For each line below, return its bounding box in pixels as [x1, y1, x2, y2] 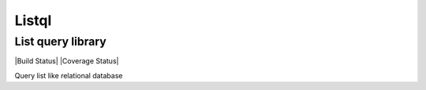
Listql [14, 12, 52, 29]
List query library [14, 34, 106, 49]
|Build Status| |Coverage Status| [14, 56, 119, 66]
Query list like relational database [14, 70, 123, 80]
